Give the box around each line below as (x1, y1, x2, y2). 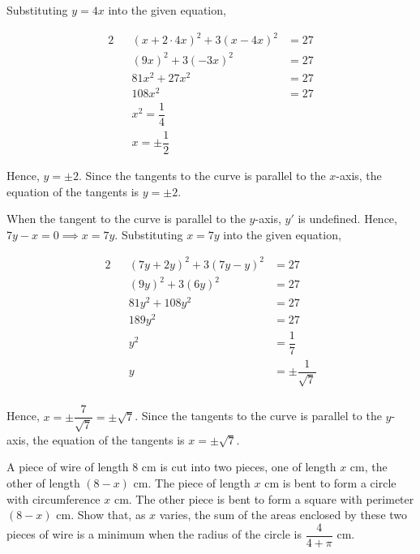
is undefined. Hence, (298, 210, 397, 227)
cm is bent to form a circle (264, 474, 396, 491)
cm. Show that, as (56, 506, 146, 523)
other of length (6, 474, 80, 491)
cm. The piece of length (133, 474, 251, 491)
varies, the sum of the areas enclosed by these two (159, 506, 408, 523)
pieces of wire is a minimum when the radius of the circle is (6, 526, 302, 543)
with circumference (6, 490, 101, 507)
